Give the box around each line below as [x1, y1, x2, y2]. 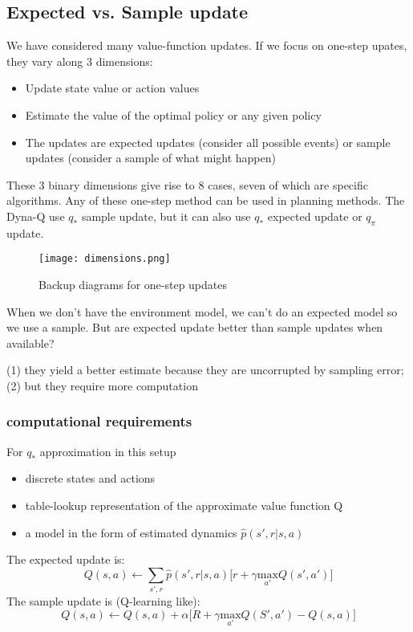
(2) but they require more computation [6, 377, 198, 393]
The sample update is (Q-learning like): [6, 593, 200, 610]
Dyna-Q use [6, 207, 65, 224]
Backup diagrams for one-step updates [38, 276, 228, 292]
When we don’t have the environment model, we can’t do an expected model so [6, 303, 398, 320]
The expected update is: [6, 551, 125, 568]
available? [6, 334, 55, 351]
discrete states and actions [25, 470, 156, 487]
